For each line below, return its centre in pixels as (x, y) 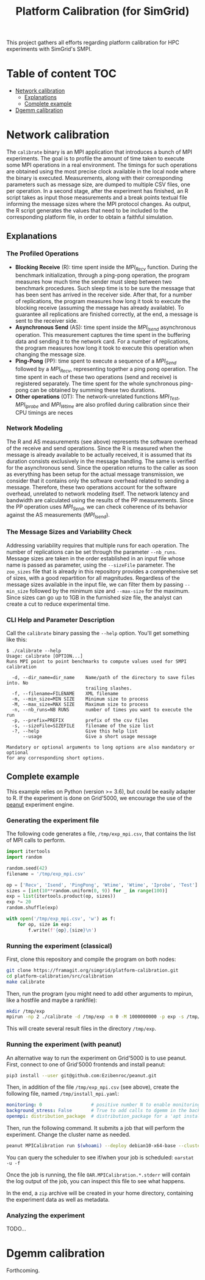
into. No (17, 683)
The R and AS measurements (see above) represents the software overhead (102, 442)
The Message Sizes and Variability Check (69, 532)
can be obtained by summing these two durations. (93, 390)
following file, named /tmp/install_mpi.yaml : (63, 1094)
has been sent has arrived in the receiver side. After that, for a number (103, 295)
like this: (17, 640)
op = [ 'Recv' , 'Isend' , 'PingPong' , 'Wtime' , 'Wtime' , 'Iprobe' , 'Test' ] (102, 885)
